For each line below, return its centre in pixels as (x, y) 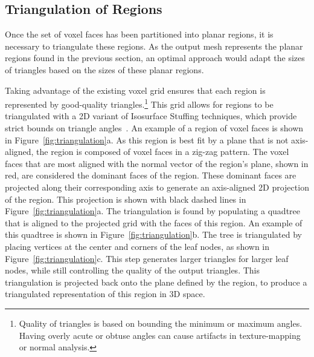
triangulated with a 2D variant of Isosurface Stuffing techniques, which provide (151, 116)
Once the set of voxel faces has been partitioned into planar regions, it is (139, 34)
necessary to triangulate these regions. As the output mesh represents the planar (154, 46)
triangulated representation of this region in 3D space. (105, 294)
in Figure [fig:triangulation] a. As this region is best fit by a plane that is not (147, 139)
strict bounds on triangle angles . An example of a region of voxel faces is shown (154, 128)
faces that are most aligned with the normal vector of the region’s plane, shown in (157, 163)
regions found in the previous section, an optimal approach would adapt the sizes (155, 58)
